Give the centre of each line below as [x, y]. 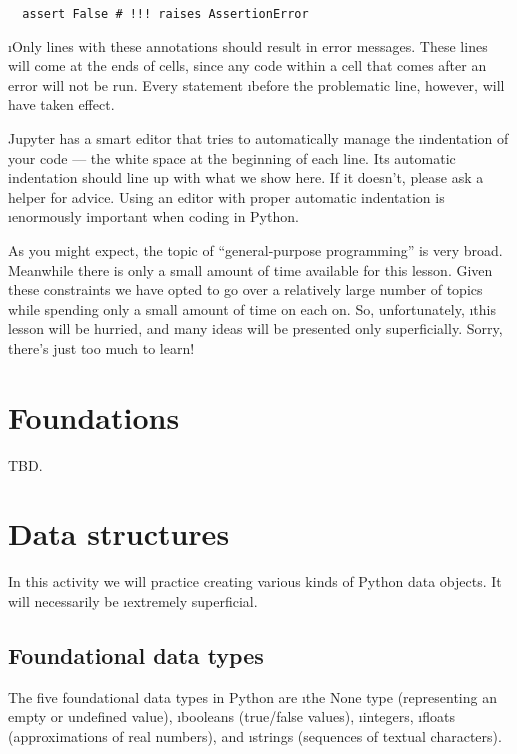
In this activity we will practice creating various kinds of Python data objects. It [255, 581]
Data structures [119, 533]
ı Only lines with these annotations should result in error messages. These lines [248, 45]
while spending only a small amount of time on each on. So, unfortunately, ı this [252, 308]
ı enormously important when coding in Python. [153, 216]
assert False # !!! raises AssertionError [165, 14]
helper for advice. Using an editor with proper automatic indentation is [226, 196]
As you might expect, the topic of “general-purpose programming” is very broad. [255, 250]
